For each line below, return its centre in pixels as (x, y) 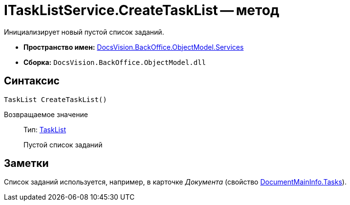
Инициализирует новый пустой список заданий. (84, 32)
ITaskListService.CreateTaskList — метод (142, 10)
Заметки (26, 164)
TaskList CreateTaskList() (55, 99)
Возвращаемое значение (46, 114)
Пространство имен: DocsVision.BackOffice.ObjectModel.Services (134, 47)
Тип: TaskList (45, 129)
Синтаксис (32, 81)
